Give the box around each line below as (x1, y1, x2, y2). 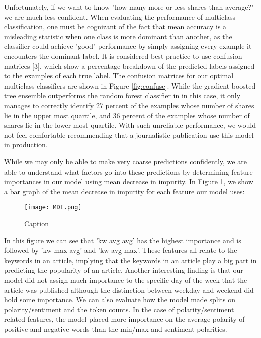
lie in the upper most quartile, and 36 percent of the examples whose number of (4, 110, 250, 120)
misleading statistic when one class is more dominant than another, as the (4, 31, 232, 41)
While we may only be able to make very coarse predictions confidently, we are (4, 156, 247, 166)
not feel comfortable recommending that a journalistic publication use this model (4, 129, 254, 140)
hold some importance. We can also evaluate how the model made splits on (4, 294, 235, 305)
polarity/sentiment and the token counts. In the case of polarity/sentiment (4, 304, 234, 314)
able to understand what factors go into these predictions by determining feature (4, 166, 253, 177)
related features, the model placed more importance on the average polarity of (4, 314, 245, 324)
